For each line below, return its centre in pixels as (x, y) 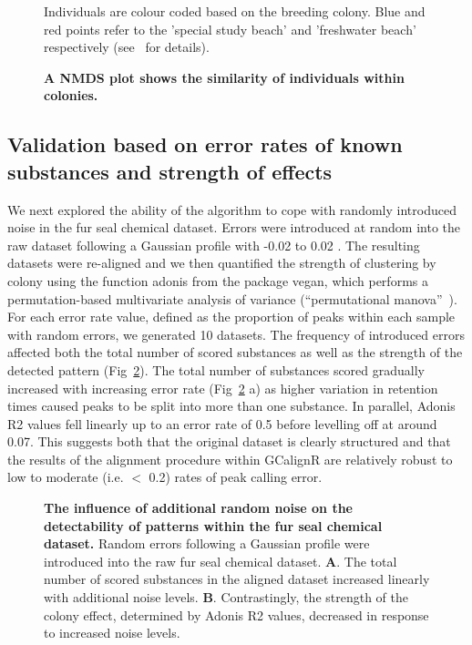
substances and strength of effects (170, 171)
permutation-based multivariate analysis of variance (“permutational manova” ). (232, 298)
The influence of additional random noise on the (198, 508)
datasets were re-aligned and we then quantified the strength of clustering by (222, 263)
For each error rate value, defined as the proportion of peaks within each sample (231, 317)
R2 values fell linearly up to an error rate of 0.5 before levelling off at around (222, 423)
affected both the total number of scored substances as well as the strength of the (235, 352)
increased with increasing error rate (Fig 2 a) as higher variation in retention (223, 388)
